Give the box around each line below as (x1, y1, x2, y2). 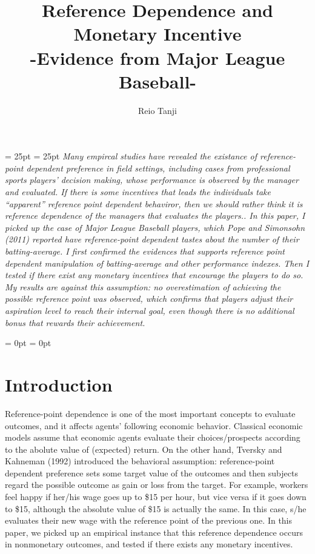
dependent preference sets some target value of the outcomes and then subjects (5, 466, 298, 479)
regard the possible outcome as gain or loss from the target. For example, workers (5, 478, 308, 491)
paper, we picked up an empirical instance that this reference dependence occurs (5, 526, 303, 538)
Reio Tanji (138, 104, 177, 116)
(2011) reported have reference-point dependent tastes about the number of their (5, 233, 299, 245)
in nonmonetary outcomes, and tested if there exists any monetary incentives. (5, 538, 293, 550)
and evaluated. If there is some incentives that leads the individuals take (5, 185, 271, 198)
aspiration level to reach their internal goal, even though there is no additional (5, 304, 294, 316)
